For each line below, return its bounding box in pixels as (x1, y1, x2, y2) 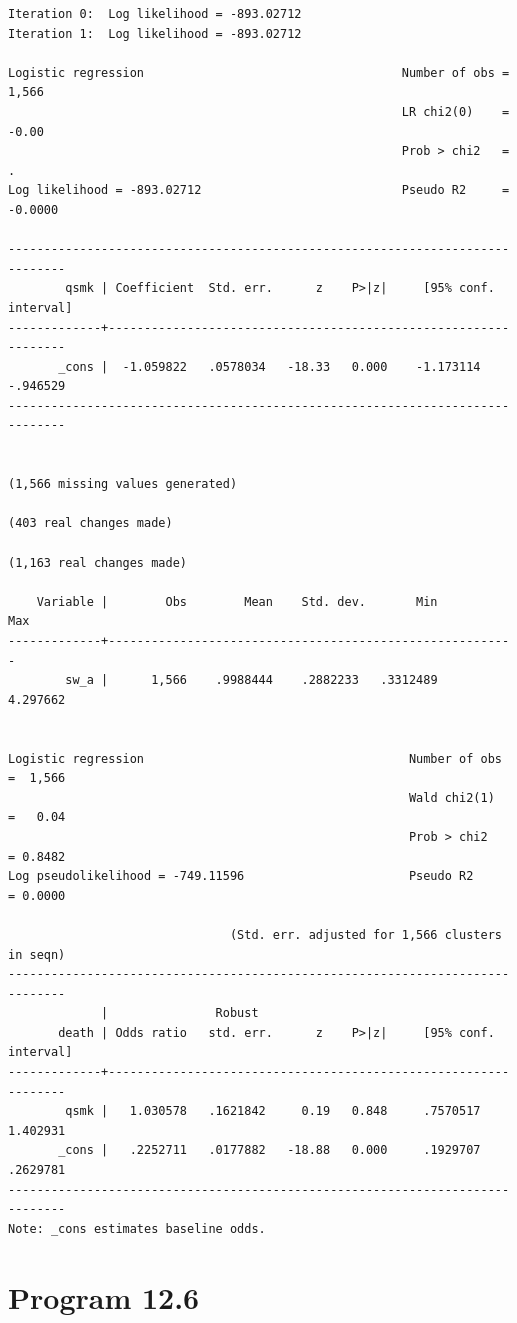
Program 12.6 (8, 1276, 200, 1317)
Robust (215, 1006, 259, 1021)
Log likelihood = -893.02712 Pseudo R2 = (8, 183, 510, 198)
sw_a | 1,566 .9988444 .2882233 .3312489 (65, 673, 438, 688)
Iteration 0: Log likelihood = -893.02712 (8, 7, 302, 21)
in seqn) (8, 947, 66, 962)
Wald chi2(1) (408, 790, 495, 805)
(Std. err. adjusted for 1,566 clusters (229, 927, 502, 942)
